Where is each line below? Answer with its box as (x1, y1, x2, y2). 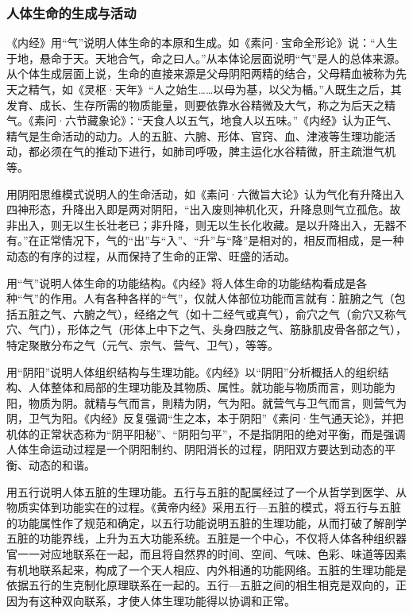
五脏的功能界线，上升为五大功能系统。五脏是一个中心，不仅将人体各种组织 (6, 530, 396, 546)
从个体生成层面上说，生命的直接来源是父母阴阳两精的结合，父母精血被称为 (6, 65, 396, 82)
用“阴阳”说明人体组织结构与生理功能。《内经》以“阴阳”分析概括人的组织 (6, 363, 378, 380)
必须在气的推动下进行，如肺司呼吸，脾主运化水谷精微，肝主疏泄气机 (39, 143, 396, 160)
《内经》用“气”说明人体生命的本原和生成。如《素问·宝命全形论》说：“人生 (6, 34, 398, 51)
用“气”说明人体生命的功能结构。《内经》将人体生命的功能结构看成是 (6, 274, 357, 291)
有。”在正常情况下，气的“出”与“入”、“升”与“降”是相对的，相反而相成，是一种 (6, 232, 404, 249)
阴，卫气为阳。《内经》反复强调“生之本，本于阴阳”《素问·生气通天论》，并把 (6, 410, 404, 427)
